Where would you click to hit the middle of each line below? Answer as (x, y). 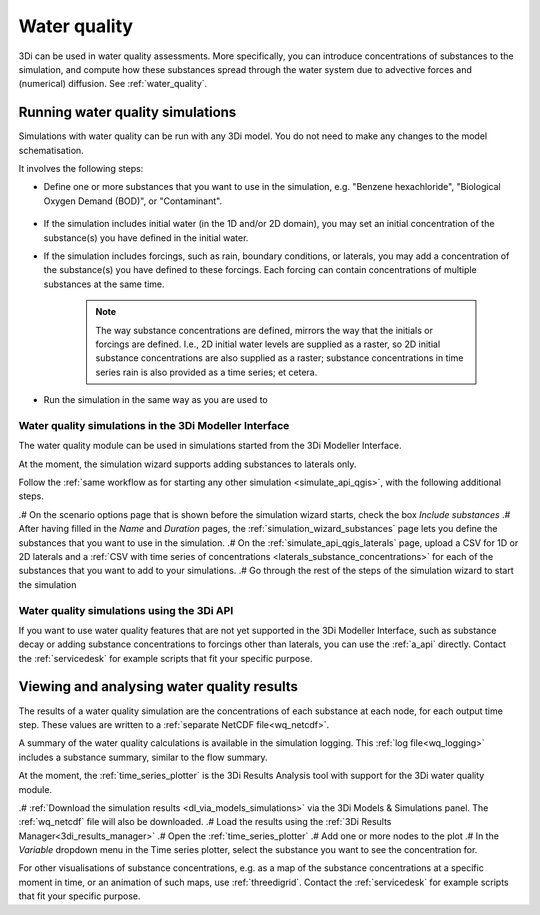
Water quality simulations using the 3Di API (126, 610)
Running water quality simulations (127, 112)
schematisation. (51, 150)
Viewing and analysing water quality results (158, 686)
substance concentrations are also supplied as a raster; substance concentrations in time (279, 358)
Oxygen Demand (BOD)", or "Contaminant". (133, 201)
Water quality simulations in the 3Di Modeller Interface (154, 425)
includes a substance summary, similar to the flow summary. (143, 757)
